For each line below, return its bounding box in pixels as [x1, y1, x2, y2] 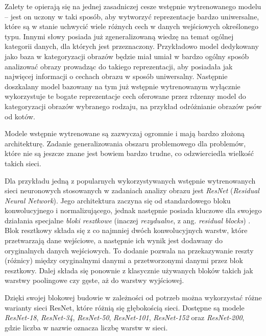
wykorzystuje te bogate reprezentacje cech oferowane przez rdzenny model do [5, 91, 246, 101]
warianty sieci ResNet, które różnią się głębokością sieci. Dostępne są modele [5, 302, 245, 313]
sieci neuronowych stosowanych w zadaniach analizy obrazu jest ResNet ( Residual [5, 185, 259, 196]
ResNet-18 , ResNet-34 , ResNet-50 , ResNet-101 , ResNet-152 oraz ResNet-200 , [5, 312, 245, 323]
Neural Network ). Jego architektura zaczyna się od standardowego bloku [5, 195, 231, 205]
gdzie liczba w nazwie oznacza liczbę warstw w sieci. [5, 322, 168, 332]
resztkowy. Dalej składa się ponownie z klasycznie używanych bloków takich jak [5, 265, 253, 275]
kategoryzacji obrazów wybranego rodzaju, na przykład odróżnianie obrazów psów [5, 100, 262, 111]
